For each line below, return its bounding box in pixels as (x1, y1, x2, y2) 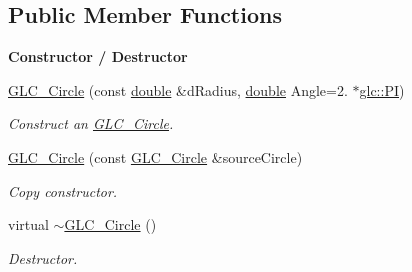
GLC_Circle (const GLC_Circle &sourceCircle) (8, 146, 303, 167)
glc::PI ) (359, 79, 405, 100)
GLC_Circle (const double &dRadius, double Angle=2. (8, 79, 348, 100)
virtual (8, 214, 49, 235)
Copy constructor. (8, 180, 118, 201)
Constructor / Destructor (8, 46, 188, 67)
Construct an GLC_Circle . (8, 113, 174, 134)
